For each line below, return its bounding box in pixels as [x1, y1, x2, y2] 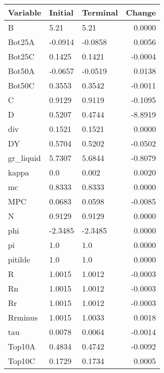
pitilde [8, 253, 30, 265]
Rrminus [8, 311, 38, 323]
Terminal [82, 6, 118, 18]
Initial [49, 6, 74, 18]
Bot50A [8, 65, 35, 76]
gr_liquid [8, 152, 41, 163]
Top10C [8, 355, 35, 366]
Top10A [8, 340, 36, 352]
